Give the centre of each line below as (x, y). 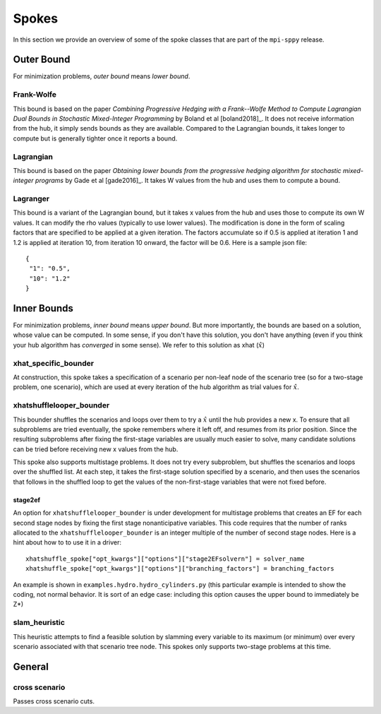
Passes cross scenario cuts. (54, 701)
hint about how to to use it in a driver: (67, 542)
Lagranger (31, 199)
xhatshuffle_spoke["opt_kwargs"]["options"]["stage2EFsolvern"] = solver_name (165, 559)
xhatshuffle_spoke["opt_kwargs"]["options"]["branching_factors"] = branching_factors (180, 569)
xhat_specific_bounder (54, 363)
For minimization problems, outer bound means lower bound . (102, 76)
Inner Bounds (43, 308)
